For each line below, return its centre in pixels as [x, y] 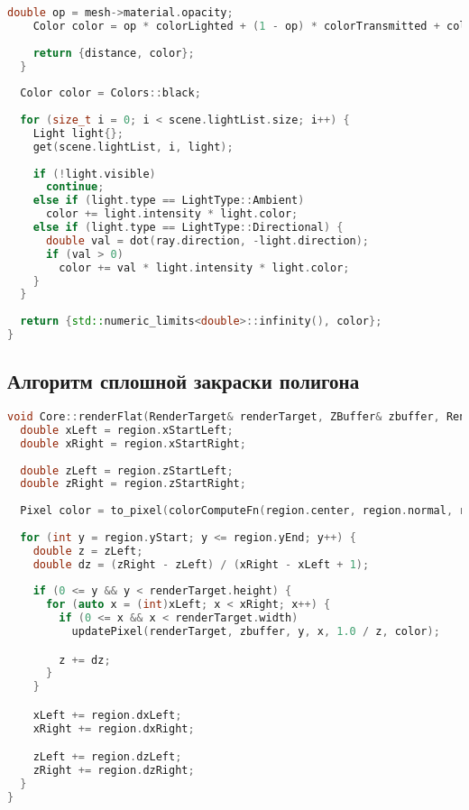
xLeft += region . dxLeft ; [107, 715]
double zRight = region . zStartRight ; [133, 484]
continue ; [75, 187]
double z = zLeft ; [88, 551]
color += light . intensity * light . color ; [172, 214]
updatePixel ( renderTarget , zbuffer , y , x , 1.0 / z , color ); [256, 632]
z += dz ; [85, 660]
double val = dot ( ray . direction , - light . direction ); [207, 240]
